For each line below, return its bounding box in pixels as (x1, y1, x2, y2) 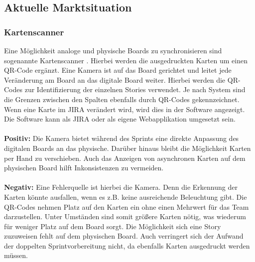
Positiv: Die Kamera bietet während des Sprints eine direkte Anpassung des (4, 133, 239, 143)
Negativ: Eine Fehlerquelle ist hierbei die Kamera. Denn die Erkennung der (4, 182, 238, 192)
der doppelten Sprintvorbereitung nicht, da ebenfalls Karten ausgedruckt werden (4, 240, 250, 251)
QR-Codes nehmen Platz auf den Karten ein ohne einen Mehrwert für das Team (4, 201, 249, 212)
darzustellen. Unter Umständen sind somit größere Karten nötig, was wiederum (4, 211, 246, 222)
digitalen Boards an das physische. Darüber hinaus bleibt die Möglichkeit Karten (4, 142, 251, 153)
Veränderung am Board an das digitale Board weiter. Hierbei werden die (4, 74, 226, 85)
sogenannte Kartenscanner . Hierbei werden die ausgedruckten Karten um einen (4, 55, 248, 65)
